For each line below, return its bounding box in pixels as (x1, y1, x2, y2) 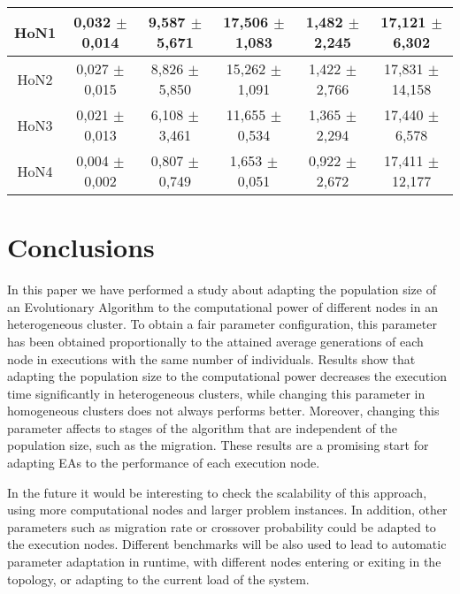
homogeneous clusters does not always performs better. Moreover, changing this (7, 401, 440, 420)
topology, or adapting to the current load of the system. (7, 569, 310, 588)
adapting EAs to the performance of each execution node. (7, 453, 320, 472)
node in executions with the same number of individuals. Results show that (7, 349, 416, 368)
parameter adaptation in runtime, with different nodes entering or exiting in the (7, 552, 441, 571)
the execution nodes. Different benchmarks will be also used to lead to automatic (7, 535, 447, 553)
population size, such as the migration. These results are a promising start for (7, 436, 429, 454)
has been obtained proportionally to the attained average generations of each (7, 331, 424, 350)
